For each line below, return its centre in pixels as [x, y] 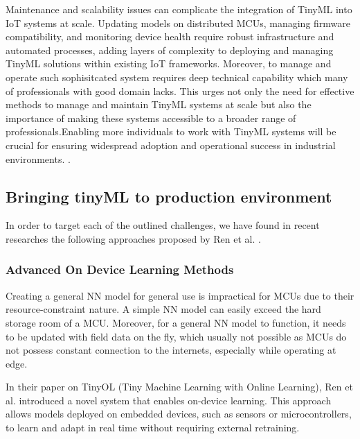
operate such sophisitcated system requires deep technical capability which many [177, 77]
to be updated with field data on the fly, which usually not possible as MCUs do [176, 336]
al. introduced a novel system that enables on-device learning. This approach [169, 400]
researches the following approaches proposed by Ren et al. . [133, 238]
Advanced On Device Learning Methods [120, 269]
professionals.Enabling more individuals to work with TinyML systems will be [171, 131]
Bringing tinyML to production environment [169, 196]
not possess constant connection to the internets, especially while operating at [171, 350]
